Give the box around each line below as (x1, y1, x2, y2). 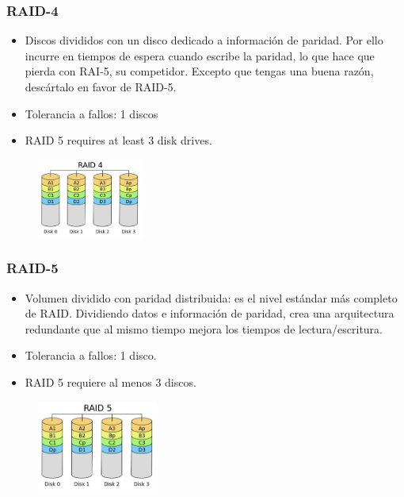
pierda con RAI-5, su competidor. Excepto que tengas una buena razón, (25, 63, 374, 79)
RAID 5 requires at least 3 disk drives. (25, 132, 212, 148)
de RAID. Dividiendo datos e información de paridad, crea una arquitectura (25, 305, 394, 322)
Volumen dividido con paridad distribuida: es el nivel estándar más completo (25, 289, 398, 306)
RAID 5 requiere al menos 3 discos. (25, 373, 196, 390)
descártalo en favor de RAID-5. (25, 79, 177, 94)
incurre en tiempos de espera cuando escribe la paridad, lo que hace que (25, 47, 375, 64)
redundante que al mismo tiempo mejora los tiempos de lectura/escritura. (25, 320, 383, 337)
